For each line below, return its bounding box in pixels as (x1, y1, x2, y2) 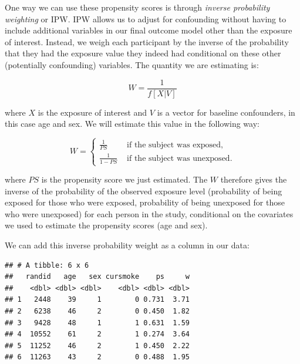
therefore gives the (220, 173, 287, 186)
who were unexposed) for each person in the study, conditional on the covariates (5, 207, 294, 220)
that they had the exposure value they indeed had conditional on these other (5, 47, 281, 59)
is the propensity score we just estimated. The (41, 173, 208, 186)
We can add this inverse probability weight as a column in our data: (5, 239, 250, 251)
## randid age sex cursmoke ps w (5, 272, 190, 281)
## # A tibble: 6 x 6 (5, 261, 89, 269)
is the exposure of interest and (38, 106, 147, 118)
